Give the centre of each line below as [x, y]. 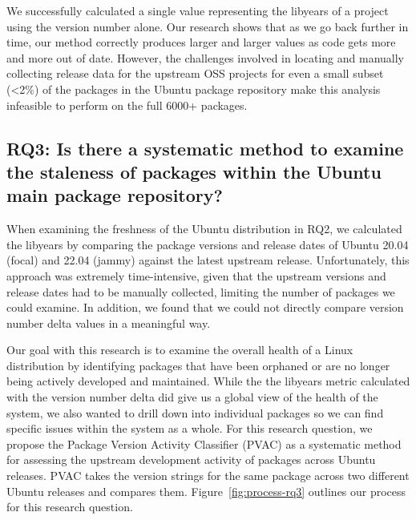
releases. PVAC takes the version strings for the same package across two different [208, 476]
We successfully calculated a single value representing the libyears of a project [198, 10]
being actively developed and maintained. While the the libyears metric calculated [208, 381]
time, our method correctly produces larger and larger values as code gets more [201, 42]
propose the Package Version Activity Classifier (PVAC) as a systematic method [204, 443]
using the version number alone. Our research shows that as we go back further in [208, 26]
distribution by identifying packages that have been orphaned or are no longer [198, 365]
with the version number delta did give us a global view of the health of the [192, 397]
